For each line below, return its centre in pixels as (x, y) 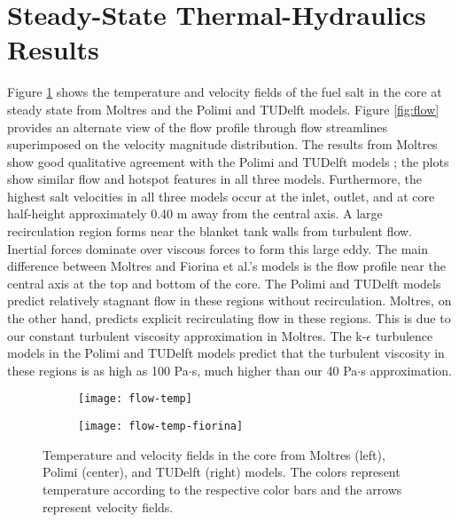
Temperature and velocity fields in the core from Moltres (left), (214, 454)
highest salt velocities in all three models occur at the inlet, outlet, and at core (221, 196)
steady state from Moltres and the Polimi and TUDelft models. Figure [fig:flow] (223, 109)
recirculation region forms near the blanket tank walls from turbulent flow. (210, 231)
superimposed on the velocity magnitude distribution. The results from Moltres (222, 144)
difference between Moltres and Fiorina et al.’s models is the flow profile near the (226, 266)
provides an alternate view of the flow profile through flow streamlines (197, 127)
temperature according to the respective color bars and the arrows (222, 489)
